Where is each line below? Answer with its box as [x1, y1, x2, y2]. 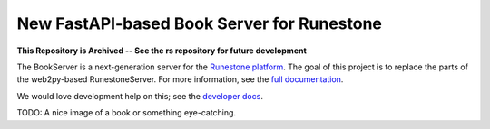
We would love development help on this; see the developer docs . [16, 90, 263, 101]
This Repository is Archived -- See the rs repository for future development [16, 45, 308, 56]
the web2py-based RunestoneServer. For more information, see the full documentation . [16, 74, 344, 85]
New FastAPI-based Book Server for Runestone [16, 14, 383, 33]
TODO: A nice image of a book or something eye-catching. [16, 107, 236, 118]
